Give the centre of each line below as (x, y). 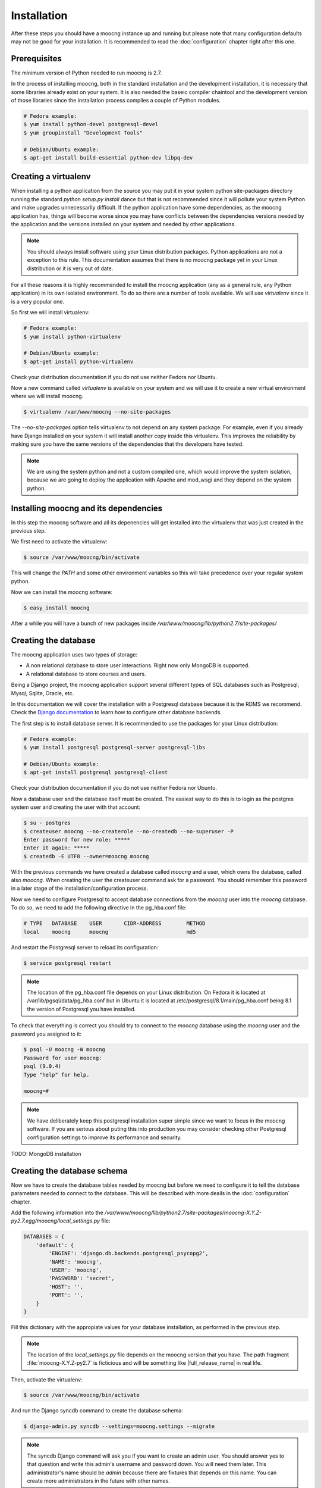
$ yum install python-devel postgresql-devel (91, 124)
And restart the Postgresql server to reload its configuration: (85, 947)
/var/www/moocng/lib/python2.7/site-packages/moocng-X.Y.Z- (183, 1213)
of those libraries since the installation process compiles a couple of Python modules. (116, 101)
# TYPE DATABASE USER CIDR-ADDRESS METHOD (114, 923)
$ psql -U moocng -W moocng (64, 1050)
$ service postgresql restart (67, 963)
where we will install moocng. (47, 396)
